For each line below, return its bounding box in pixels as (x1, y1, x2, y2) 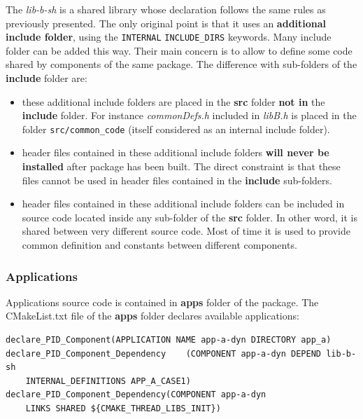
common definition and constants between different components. (22, 238, 297, 252)
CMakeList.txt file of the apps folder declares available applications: (6, 308, 299, 323)
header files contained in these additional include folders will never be (22, 145, 329, 160)
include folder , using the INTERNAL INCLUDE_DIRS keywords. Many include (6, 29, 332, 44)
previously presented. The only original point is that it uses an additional (6, 15, 327, 30)
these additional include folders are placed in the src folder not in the (22, 94, 325, 109)
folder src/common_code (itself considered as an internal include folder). (22, 121, 330, 136)
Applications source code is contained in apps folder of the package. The (6, 294, 319, 309)
